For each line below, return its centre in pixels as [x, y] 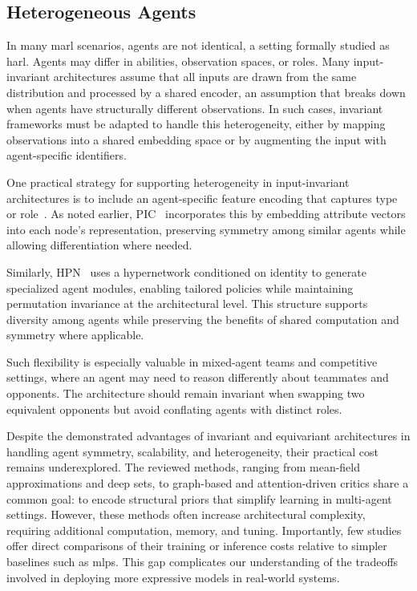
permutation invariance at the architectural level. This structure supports [187, 304]
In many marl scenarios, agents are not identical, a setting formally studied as [198, 45]
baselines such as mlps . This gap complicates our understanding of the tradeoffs [202, 562]
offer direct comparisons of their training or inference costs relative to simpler [197, 546]
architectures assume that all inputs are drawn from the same [205, 77]
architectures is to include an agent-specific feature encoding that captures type [202, 198]
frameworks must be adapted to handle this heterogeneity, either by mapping [196, 124]
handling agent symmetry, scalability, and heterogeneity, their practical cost [192, 451]
